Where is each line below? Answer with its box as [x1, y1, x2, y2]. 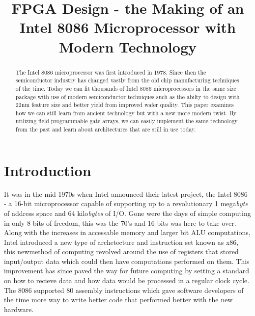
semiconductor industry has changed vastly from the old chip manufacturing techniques [15, 76, 239, 84]
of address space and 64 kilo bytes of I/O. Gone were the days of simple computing [4, 208, 251, 218]
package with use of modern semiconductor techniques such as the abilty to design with [15, 92, 240, 101]
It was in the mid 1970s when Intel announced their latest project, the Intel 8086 [4, 188, 248, 199]
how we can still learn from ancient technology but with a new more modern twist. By [15, 108, 237, 117]
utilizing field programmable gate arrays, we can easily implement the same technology [15, 117, 238, 125]
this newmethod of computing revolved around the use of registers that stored [4, 246, 239, 257]
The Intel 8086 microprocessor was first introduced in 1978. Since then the [15, 68, 206, 76]
